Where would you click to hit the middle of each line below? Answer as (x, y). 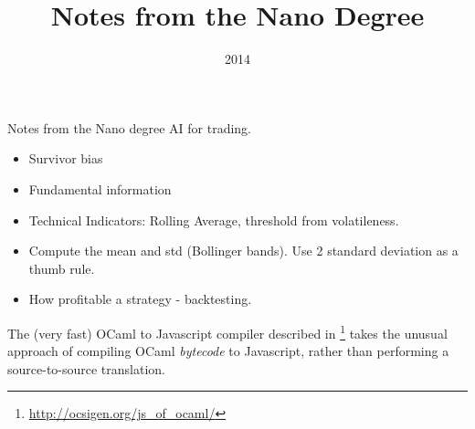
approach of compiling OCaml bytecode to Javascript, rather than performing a (228, 351)
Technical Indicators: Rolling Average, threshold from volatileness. (214, 220)
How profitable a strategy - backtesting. (140, 299)
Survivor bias (66, 158)
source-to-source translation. (87, 368)
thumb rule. (62, 268)
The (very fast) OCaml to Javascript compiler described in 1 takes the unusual (227, 331)
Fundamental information (100, 188)
